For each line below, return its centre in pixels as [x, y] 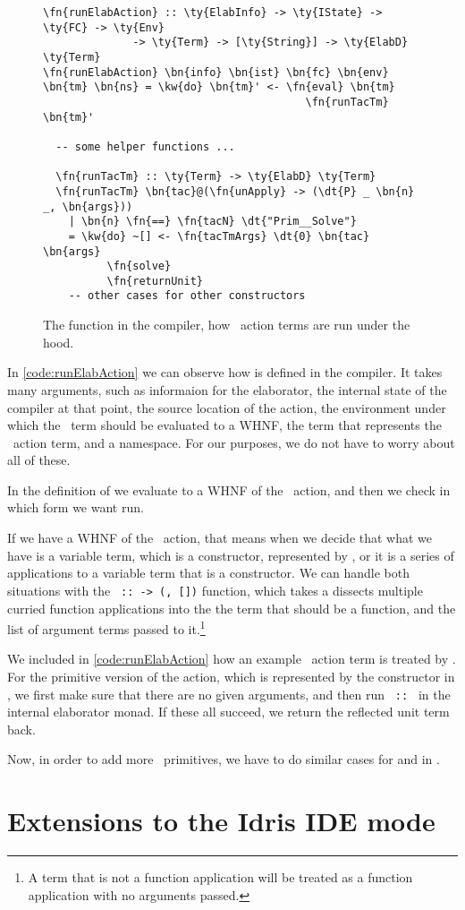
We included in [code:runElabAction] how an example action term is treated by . [232, 659]
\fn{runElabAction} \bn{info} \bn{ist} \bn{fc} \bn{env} [216, 72]
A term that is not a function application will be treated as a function [220, 877]
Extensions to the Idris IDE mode [221, 821]
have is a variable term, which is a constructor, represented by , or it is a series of [231, 555]
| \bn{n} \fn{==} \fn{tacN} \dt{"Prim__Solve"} [212, 222]
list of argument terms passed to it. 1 [106, 627]
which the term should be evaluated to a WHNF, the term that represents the [224, 425]
